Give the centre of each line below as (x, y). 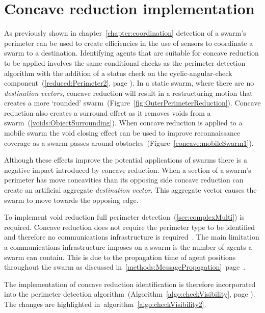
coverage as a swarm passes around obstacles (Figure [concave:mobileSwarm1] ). (129, 142)
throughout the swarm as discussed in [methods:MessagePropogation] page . (125, 267)
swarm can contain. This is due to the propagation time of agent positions (120, 257)
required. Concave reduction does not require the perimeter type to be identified (129, 227)
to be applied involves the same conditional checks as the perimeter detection (125, 62)
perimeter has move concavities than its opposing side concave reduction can (124, 180)
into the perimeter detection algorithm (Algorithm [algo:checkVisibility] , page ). (130, 294)
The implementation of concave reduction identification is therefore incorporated (130, 284)
